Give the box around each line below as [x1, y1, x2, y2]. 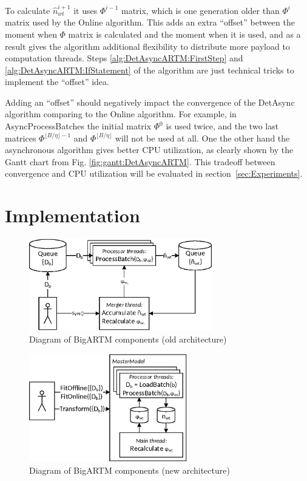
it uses [73, 4, 98, 16]
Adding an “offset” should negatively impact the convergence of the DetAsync [5, 95, 295, 108]
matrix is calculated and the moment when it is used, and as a [68, 27, 301, 40]
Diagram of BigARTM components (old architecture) [29, 332, 227, 345]
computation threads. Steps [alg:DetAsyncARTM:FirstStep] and [5, 52, 243, 64]
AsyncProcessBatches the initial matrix [5, 120, 152, 132]
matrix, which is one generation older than [121, 4, 280, 16]
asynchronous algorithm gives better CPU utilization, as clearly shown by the [5, 143, 294, 156]
